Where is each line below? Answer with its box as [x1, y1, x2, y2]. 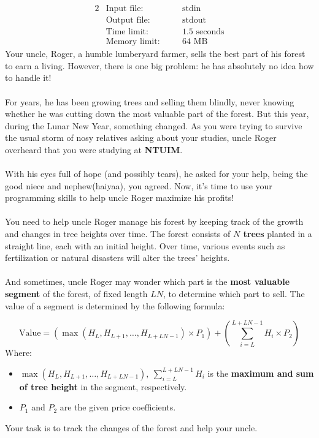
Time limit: [106, 28, 148, 37]
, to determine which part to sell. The [163, 287, 305, 300]
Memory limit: [106, 37, 160, 47]
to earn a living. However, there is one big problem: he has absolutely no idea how [5, 59, 314, 72]
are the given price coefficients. [60, 401, 176, 413]
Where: [5, 346, 32, 359]
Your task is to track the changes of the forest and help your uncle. [5, 421, 258, 434]
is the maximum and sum [207, 366, 314, 379]
